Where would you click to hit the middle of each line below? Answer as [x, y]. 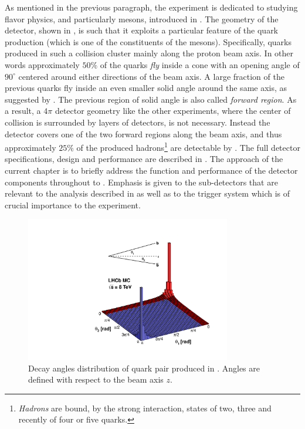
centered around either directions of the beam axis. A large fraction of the [151, 76]
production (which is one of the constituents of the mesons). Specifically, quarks [148, 41]
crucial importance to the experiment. [73, 205]
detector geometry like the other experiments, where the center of [173, 111]
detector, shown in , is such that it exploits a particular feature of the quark [142, 30]
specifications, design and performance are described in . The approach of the [144, 159]
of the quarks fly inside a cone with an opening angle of [200, 64]
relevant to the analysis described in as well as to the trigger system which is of [148, 193]
